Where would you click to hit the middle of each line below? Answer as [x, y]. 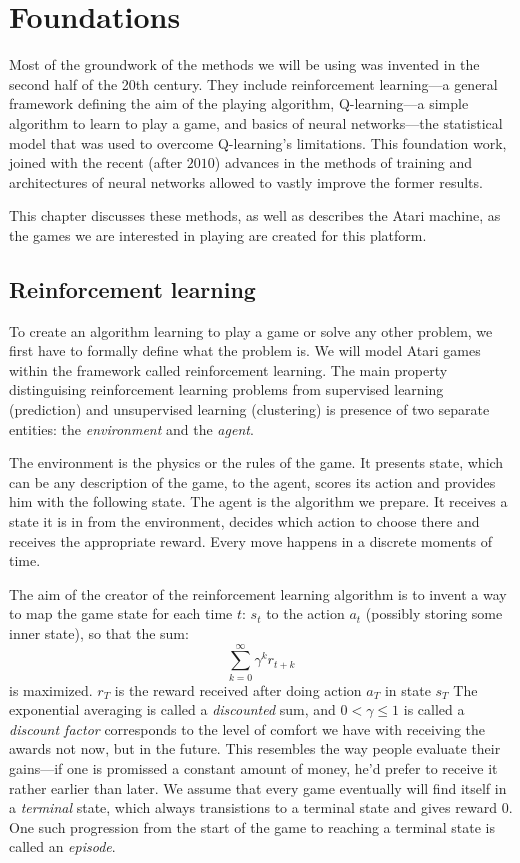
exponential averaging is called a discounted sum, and [172, 709]
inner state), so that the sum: [99, 632]
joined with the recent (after [96, 162]
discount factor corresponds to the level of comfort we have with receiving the [247, 728]
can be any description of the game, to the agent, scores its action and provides [252, 481]
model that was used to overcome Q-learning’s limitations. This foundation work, [258, 142]
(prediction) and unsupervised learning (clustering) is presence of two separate [249, 409]
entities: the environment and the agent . [131, 428]
